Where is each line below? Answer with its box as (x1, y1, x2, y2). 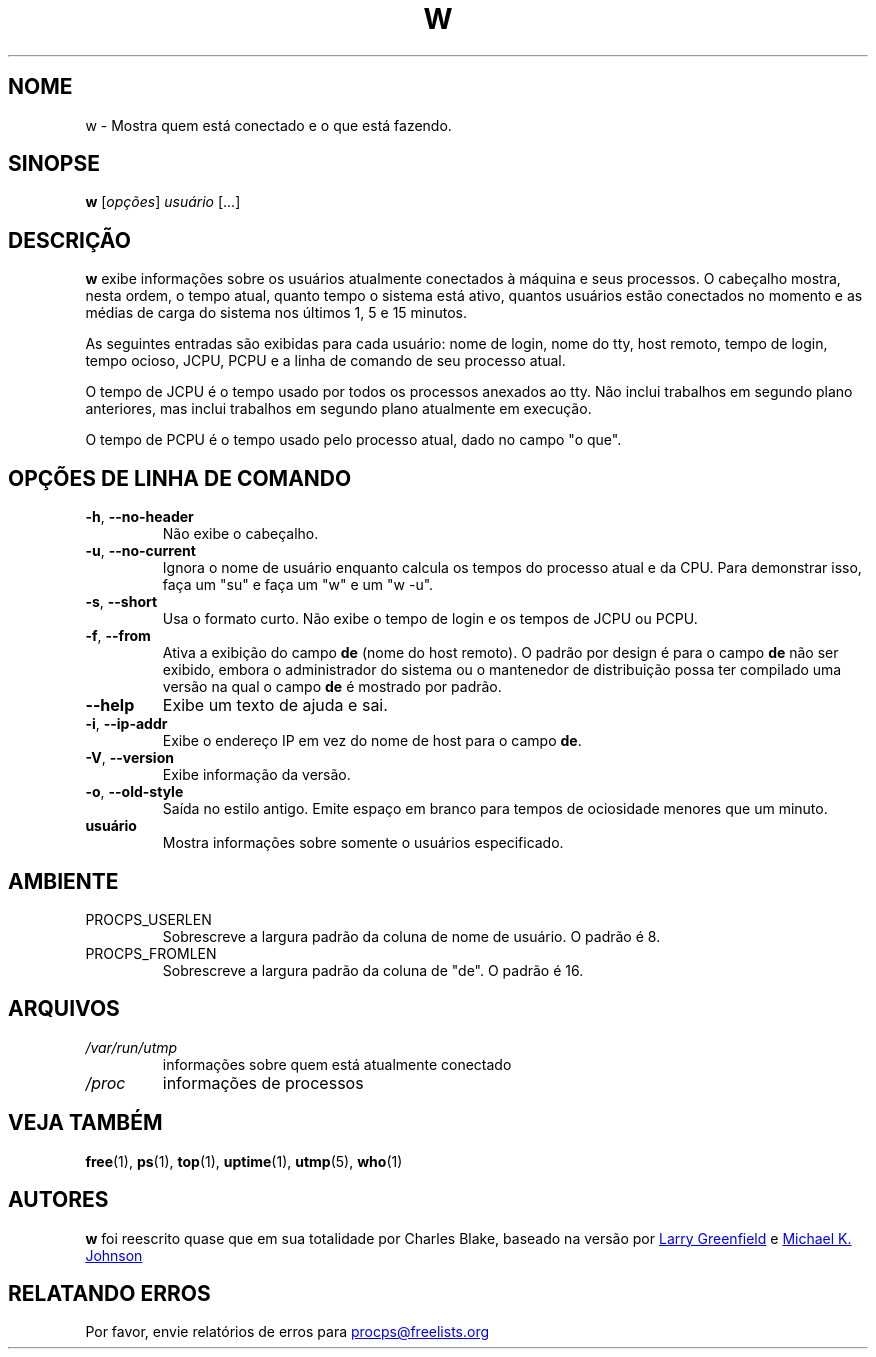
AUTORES (8, 1187, 109, 1213)
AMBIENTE (8, 868, 119, 894)
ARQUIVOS (8, 996, 120, 1022)
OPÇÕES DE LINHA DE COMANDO (8, 465, 352, 491)
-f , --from (85, 627, 151, 645)
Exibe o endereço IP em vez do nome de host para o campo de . (162, 732, 582, 750)
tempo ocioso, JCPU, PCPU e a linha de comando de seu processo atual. (85, 352, 566, 370)
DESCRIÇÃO (8, 227, 131, 253)
